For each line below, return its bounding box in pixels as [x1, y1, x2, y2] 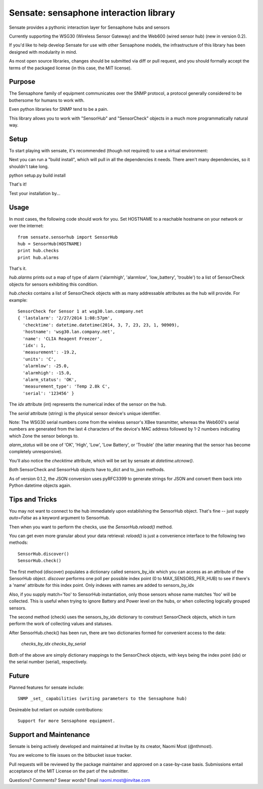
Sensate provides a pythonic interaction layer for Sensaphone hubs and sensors [9, 24, 170, 30]
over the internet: [9, 223, 44, 229]
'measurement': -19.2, [22, 350, 77, 355]
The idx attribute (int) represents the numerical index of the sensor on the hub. [9, 401, 167, 407]
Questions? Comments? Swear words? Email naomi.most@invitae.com [9, 777, 150, 783]
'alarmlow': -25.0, [22, 363, 69, 369]
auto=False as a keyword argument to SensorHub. [9, 515, 111, 521]
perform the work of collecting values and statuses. [9, 621, 113, 627]
